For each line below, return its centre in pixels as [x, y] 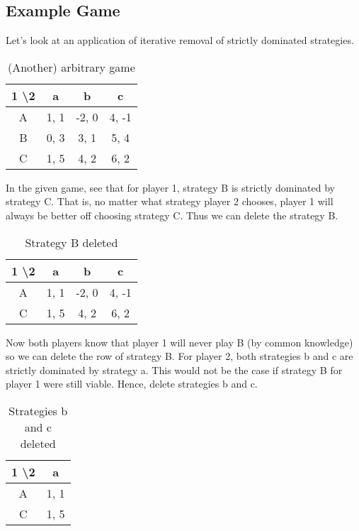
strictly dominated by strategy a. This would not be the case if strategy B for [174, 369]
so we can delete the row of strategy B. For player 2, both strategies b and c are [179, 356]
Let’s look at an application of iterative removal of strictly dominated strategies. [180, 40]
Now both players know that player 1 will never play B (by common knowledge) [179, 342]
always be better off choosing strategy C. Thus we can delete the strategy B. [172, 215]
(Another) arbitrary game [71, 67]
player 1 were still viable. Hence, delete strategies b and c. [132, 384]
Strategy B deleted [72, 242]
